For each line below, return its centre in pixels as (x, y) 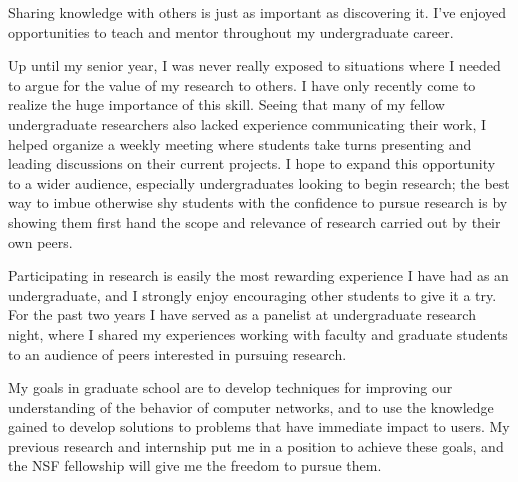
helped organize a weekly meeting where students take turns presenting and (240, 143)
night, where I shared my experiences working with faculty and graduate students (258, 333)
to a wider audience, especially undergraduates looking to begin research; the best (259, 182)
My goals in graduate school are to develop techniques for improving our (230, 387)
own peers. (40, 241)
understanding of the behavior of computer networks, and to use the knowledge (251, 406)
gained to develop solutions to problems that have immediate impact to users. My (259, 426)
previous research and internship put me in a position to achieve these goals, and (256, 445)
